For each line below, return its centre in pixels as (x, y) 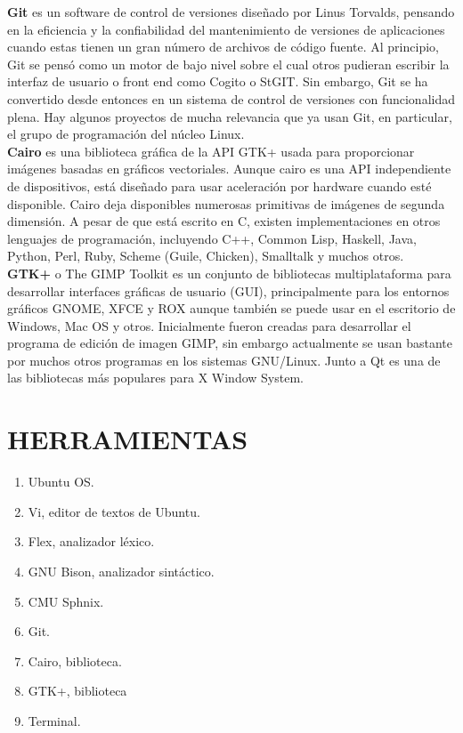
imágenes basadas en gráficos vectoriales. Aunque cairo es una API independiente (229, 169)
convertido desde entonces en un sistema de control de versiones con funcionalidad (231, 98)
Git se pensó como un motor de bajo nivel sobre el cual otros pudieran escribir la (228, 64)
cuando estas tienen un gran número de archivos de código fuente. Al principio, (223, 47)
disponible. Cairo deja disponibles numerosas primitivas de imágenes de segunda (226, 203)
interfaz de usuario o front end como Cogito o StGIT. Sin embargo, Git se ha (218, 81)
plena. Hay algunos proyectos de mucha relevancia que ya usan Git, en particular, (230, 116)
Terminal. (54, 720)
